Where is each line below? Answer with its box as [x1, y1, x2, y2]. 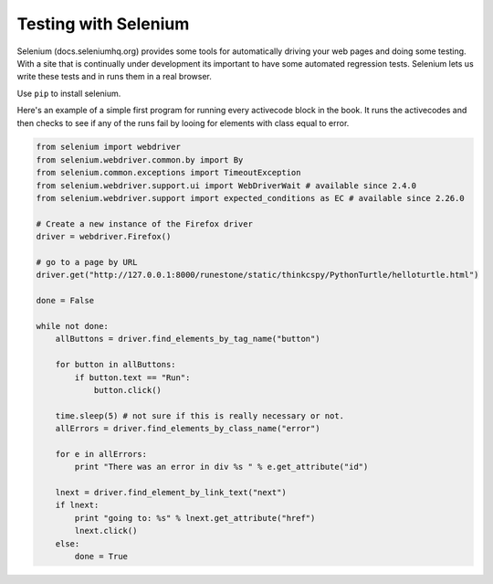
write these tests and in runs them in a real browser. [16, 71, 212, 82]
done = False [36, 295, 95, 306]
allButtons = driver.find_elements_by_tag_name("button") [55, 334, 320, 345]
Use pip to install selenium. [16, 88, 121, 99]
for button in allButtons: [55, 359, 177, 370]
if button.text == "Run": [74, 372, 191, 383]
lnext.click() [74, 526, 138, 536]
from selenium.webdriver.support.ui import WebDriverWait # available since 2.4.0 [36, 180, 417, 191]
